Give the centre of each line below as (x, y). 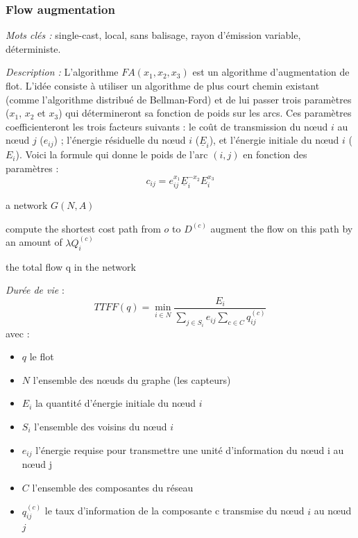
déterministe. (33, 48)
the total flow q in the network (71, 266)
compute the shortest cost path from (83, 228)
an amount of (34, 242)
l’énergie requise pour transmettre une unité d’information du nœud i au (190, 449)
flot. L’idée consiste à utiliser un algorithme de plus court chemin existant (163, 85)
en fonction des (275, 154)
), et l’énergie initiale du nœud (274, 140)
